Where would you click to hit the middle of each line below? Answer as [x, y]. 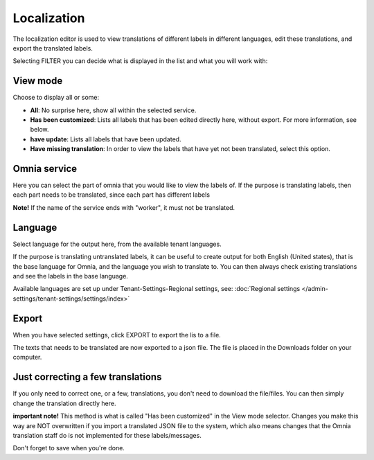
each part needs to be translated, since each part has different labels [112, 195]
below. [39, 130]
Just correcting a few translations [87, 377]
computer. [27, 357]
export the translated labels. [53, 48]
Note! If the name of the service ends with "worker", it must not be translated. [124, 207]
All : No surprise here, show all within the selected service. [113, 110]
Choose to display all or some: [56, 98]
